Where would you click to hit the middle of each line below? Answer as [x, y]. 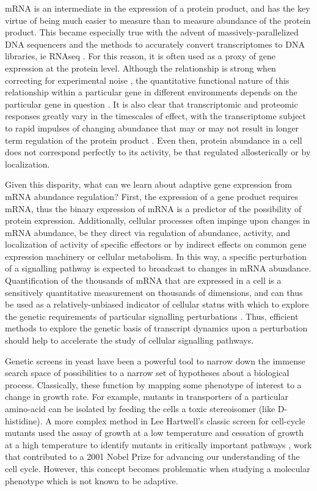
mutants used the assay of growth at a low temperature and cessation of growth [155, 433]
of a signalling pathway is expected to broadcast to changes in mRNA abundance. [158, 268]
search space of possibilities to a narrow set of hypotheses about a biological [147, 373]
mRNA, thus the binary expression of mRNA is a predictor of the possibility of [153, 208]
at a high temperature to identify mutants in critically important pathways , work [158, 444]
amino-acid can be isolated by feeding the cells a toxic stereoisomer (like [140, 408]
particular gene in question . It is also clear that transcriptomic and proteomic [151, 104]
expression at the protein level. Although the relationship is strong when [140, 68]
